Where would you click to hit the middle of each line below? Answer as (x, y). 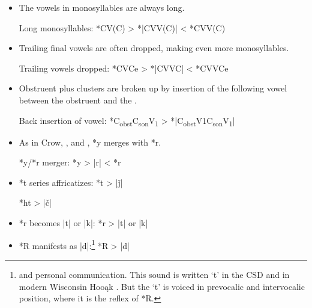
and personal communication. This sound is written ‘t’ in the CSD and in (154, 274)
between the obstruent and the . (78, 100)
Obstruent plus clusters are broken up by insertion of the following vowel (153, 88)
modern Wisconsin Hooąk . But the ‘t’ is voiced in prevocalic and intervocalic (162, 286)
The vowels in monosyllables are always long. (102, 7)
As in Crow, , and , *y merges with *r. (90, 142)
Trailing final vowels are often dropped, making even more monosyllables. (154, 48)
